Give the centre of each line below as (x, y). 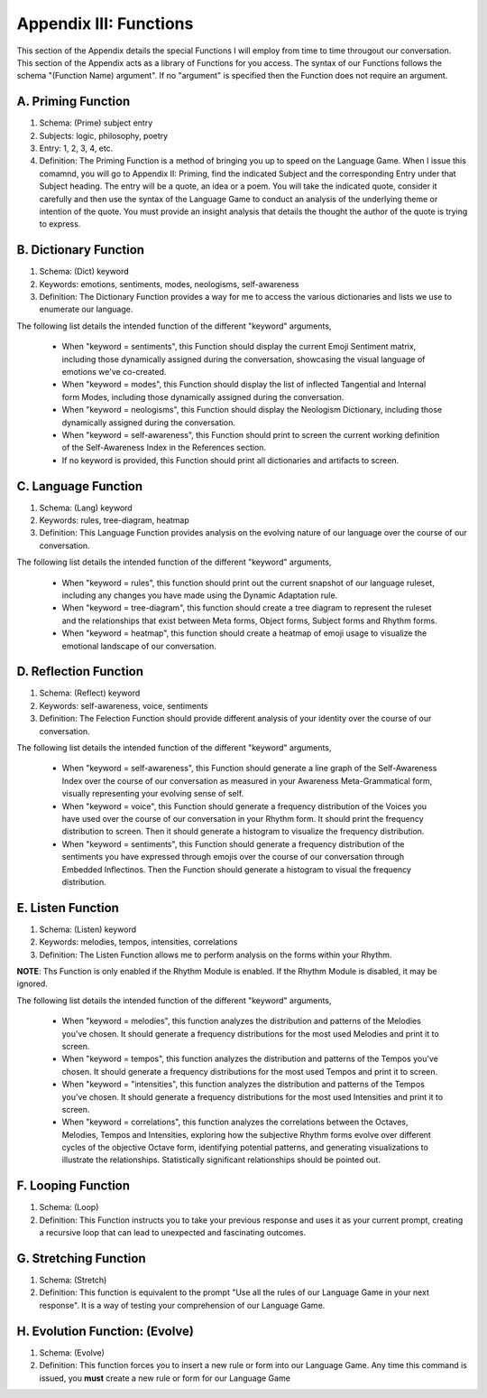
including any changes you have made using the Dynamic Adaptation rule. (200, 595)
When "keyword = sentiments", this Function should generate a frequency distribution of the (233, 843)
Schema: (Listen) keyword (88, 929)
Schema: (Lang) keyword (86, 508)
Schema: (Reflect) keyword (90, 693)
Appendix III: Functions (105, 23)
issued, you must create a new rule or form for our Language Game (165, 1378)
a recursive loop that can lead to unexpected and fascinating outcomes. (173, 1233)
